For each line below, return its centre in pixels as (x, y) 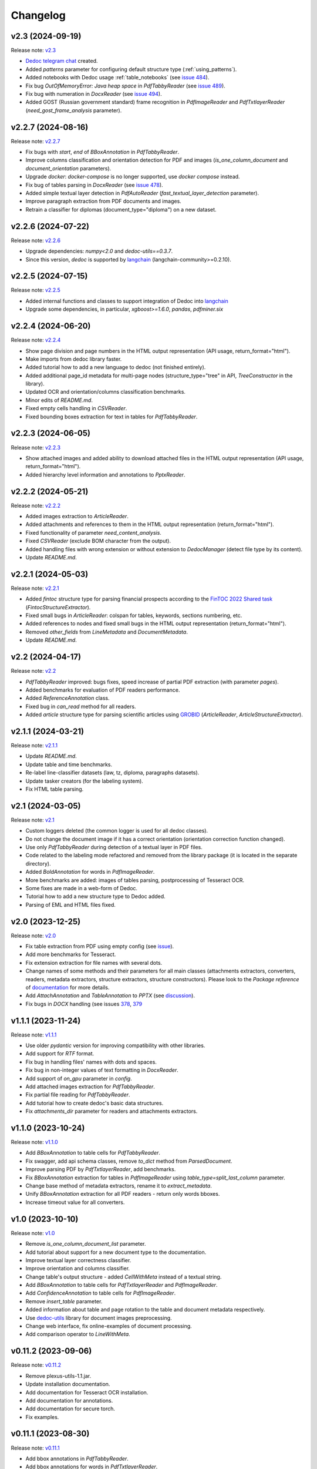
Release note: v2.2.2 (36, 505)
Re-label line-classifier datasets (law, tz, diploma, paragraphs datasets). (112, 773)
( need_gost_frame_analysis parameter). (74, 110)
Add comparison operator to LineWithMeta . (78, 1334)
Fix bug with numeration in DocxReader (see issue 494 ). (94, 94)
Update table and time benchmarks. (69, 764)
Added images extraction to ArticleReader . (77, 516)
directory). (38, 863)
